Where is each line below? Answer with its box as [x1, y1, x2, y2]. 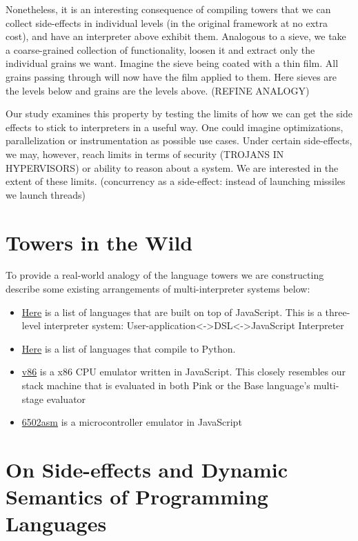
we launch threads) [6, 187, 86, 201]
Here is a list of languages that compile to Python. [21, 341, 236, 355]
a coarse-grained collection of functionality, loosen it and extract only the [6, 42, 315, 57]
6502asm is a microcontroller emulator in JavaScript [21, 415, 242, 429]
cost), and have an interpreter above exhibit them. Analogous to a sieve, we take [6, 29, 346, 43]
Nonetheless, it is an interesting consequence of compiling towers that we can [6, 2, 331, 16]
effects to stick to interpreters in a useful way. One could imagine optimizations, [6, 119, 344, 134]
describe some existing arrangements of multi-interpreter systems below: [6, 282, 310, 296]
